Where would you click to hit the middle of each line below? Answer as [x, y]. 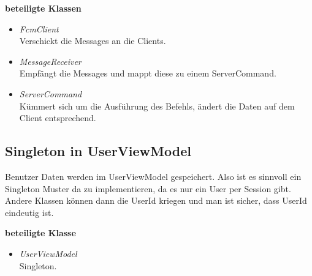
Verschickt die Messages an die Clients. [93, 41]
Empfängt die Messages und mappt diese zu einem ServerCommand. [148, 73]
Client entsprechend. [58, 118]
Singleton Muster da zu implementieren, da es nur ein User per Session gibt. [148, 188]
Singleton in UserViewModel [98, 151]
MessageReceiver [50, 61]
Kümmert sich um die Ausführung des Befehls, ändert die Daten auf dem [157, 106]
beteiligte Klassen [43, 8]
